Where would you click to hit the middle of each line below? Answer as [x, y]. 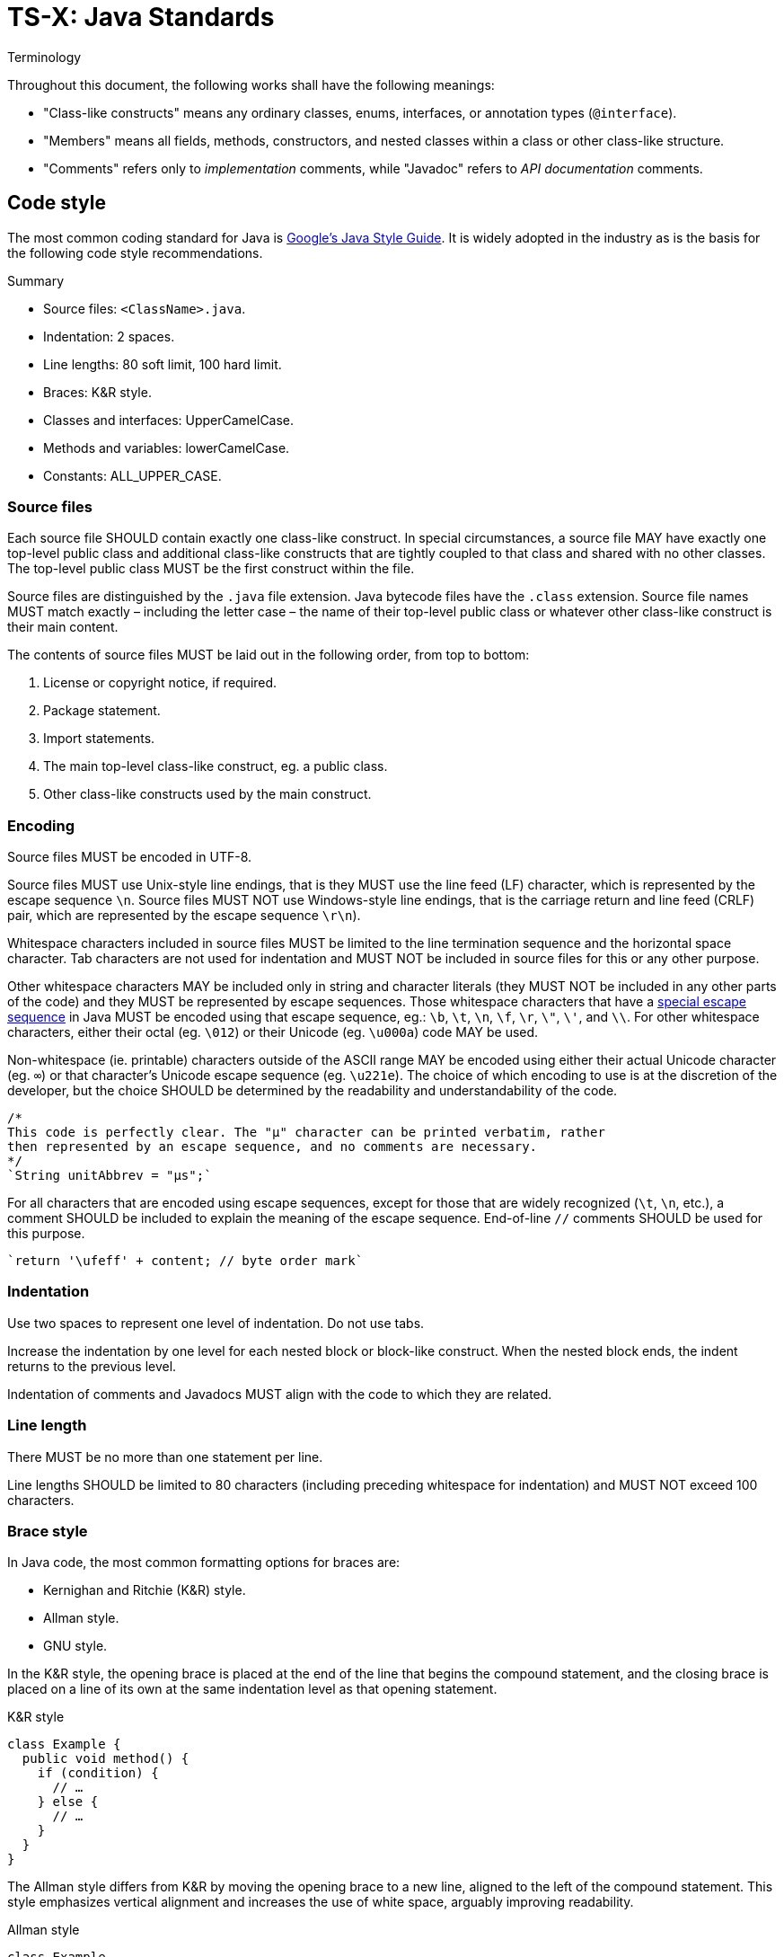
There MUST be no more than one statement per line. [165, 1457]
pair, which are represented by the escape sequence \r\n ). [184, 916]
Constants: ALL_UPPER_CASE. [132, 475]
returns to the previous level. [92, 1366]
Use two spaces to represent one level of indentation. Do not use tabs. [216, 1323]
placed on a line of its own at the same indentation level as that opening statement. [252, 1689]
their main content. [63, 627]
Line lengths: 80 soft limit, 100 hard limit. [163, 364]
